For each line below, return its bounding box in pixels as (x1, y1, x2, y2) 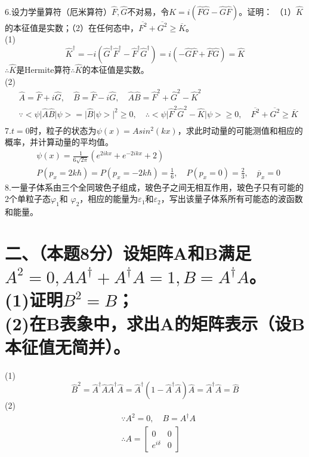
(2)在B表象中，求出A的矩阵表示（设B (5, 311, 305, 335)
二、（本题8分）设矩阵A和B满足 (5, 240, 252, 265)
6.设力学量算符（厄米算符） (5, 5, 112, 17)
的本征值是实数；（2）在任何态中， (5, 21, 138, 33)
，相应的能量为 (79, 192, 138, 205)
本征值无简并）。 (5, 334, 131, 358)
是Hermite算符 (16, 63, 71, 76)
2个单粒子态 (5, 192, 51, 205)
